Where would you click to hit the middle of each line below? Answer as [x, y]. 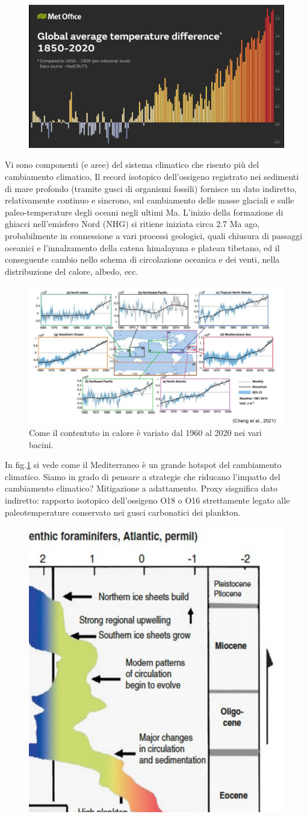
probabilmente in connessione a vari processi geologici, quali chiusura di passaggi [154, 235]
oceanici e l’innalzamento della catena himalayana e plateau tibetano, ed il [142, 247]
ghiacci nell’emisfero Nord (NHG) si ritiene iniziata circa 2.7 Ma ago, [132, 224]
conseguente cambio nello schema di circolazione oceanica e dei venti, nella [142, 259]
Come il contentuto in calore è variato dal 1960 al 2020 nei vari [145, 432]
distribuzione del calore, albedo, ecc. [72, 271]
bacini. [41, 444]
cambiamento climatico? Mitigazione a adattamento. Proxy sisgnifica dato [141, 488]
